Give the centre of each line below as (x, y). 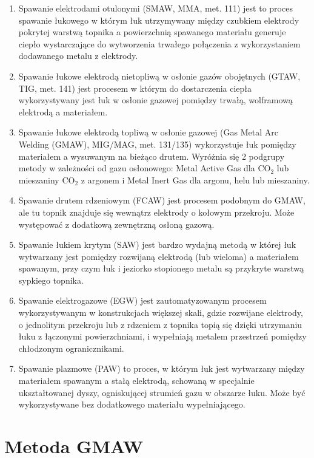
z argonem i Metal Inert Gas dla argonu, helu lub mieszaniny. (195, 179)
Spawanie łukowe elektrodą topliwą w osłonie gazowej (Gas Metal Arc (148, 132)
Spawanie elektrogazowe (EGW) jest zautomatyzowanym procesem (142, 300)
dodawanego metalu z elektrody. (78, 56)
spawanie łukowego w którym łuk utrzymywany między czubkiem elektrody (159, 20)
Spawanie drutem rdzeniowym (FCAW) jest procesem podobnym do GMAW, (162, 200)
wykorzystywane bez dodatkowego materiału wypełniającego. (132, 404)
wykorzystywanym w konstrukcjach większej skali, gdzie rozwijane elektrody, (161, 313)
